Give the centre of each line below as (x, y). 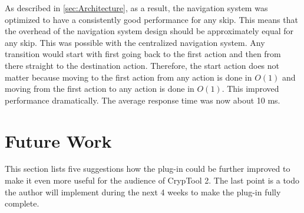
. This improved (250, 89)
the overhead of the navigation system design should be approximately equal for (149, 31)
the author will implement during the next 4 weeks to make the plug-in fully (143, 192)
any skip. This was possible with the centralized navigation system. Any (135, 42)
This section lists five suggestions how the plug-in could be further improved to (148, 169)
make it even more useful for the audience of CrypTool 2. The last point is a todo (152, 180)
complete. (22, 203)
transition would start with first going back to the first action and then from (143, 54)
